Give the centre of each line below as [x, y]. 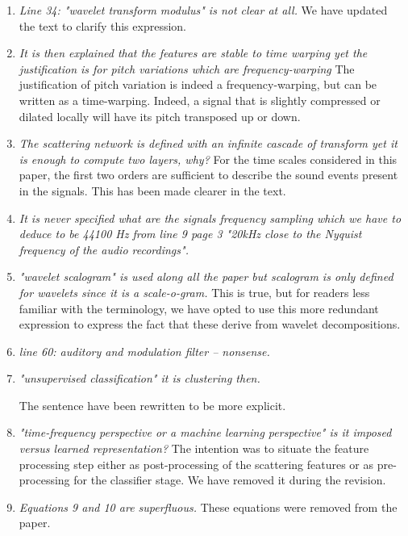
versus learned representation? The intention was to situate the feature [194, 448]
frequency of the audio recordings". [104, 249]
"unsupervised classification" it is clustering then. [139, 378]
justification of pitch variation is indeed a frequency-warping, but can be [198, 84]
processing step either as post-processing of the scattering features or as [196, 464]
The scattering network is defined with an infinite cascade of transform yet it [208, 143]
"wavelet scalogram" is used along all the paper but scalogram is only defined [206, 276]
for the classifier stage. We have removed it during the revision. [230, 480]
